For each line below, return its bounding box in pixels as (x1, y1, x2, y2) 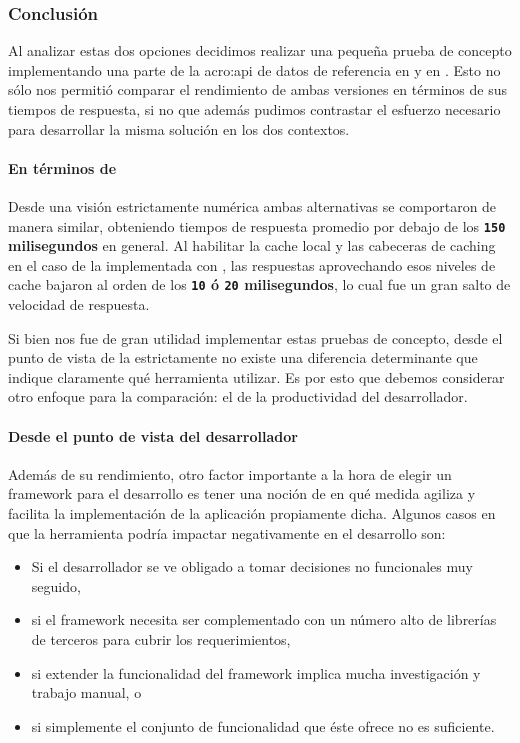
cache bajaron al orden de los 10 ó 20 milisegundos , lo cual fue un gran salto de (8, 274, 511, 295)
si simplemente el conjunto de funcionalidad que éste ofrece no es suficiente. (31, 715, 495, 736)
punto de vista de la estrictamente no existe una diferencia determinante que (8, 347, 478, 368)
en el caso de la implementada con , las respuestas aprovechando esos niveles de (8, 254, 496, 275)
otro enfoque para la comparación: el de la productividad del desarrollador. (8, 386, 468, 407)
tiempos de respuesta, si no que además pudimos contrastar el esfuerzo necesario (8, 99, 501, 119)
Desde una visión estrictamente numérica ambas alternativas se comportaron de (8, 195, 497, 216)
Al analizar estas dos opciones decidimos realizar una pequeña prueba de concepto (8, 40, 512, 61)
